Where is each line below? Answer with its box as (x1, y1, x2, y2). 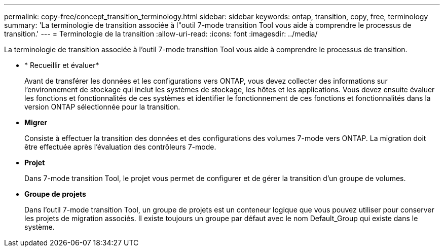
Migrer (24, 118, 48, 127)
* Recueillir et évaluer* (24, 61, 99, 69)
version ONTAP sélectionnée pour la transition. (24, 102, 180, 111)
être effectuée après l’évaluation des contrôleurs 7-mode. (24, 142, 216, 151)
